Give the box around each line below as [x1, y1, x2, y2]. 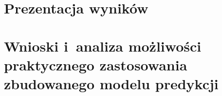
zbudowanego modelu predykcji [4, 73, 219, 93]
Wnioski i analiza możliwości [4, 36, 202, 55]
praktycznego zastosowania [4, 55, 187, 74]
